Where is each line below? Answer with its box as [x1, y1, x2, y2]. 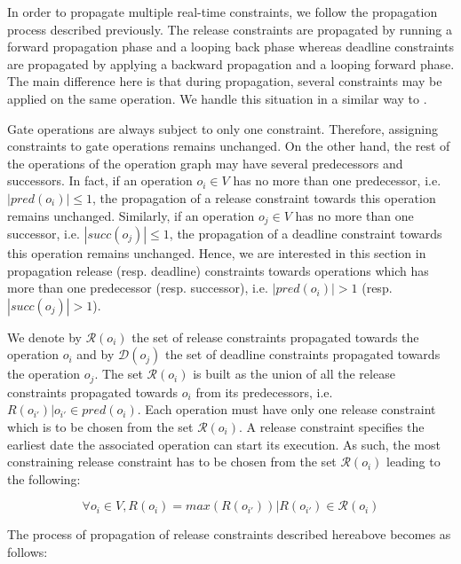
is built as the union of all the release [193, 364, 395, 383]
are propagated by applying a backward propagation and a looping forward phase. [7, 54, 455, 73]
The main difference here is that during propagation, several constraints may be [7, 72, 442, 90]
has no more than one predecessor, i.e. [233, 171, 441, 190]
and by [76, 345, 115, 364]
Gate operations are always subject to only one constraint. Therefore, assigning [7, 119, 438, 137]
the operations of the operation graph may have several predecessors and [7, 153, 403, 172]
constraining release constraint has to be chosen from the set [7, 452, 337, 471]
